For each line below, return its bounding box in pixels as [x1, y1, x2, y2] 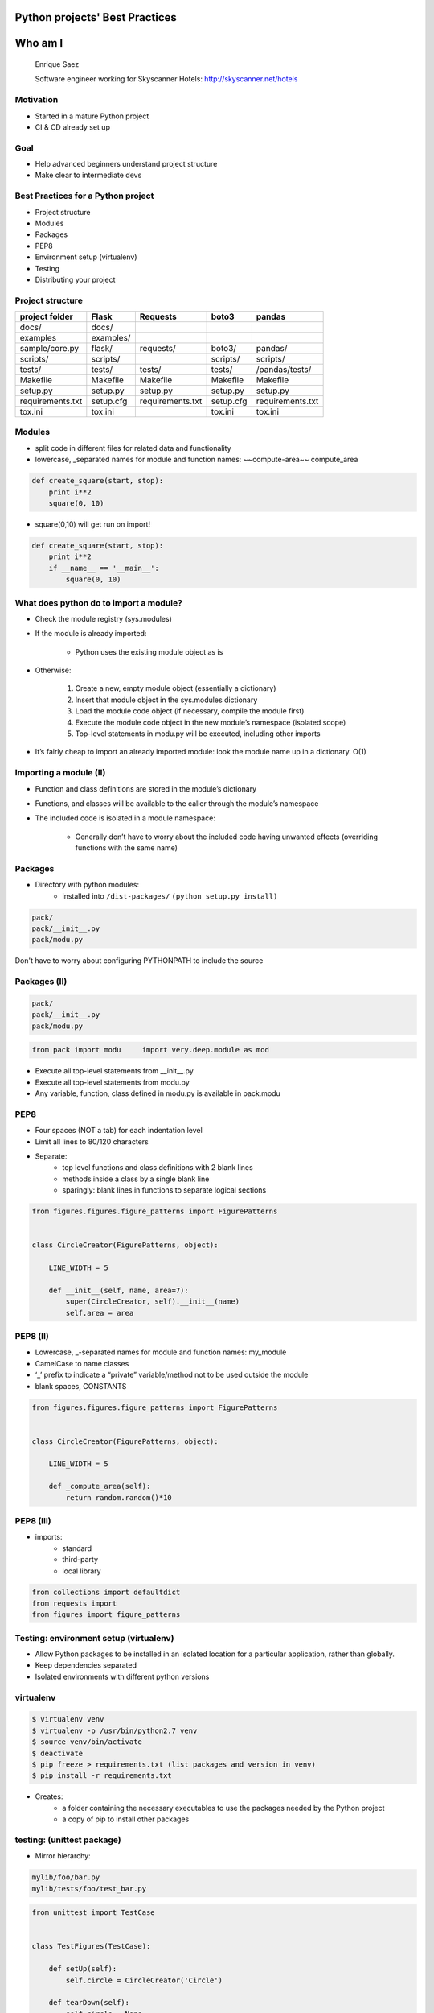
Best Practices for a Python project [14, 190, 154, 201]
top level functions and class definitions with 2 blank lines [62, 1163, 253, 1172]
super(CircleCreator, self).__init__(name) [65, 1297, 240, 1306]
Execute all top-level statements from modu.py [35, 1077, 190, 1087]
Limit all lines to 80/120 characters [35, 1136, 149, 1147]
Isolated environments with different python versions [35, 1672, 210, 1681]
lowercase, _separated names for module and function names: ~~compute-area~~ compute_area [35, 455, 358, 465]
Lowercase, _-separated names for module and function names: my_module [35, 1347, 287, 1357]
